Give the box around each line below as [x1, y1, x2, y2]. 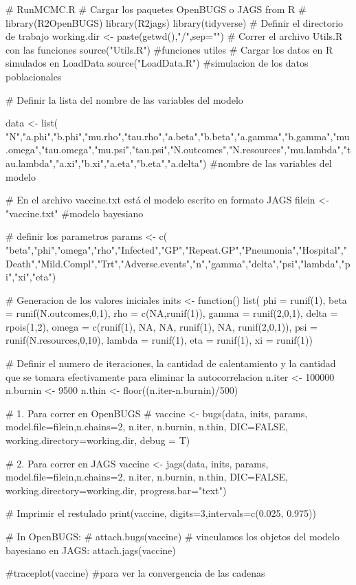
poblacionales [5, 69, 62, 83]
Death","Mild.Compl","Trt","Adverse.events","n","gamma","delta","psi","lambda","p [5, 256, 351, 270]
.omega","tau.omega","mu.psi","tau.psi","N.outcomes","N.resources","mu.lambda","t [5, 142, 351, 157]
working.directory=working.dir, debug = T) [5, 433, 190, 448]
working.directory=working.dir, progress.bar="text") [5, 483, 227, 497]
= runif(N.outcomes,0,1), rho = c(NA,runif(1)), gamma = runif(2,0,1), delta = [5, 306, 338, 320]
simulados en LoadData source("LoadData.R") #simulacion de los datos [5, 56, 309, 70]
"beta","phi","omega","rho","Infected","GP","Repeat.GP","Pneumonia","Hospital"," [5, 242, 347, 256]
